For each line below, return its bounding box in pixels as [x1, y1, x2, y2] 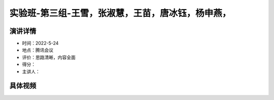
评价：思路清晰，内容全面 [22, 54, 76, 60]
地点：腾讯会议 [22, 47, 53, 53]
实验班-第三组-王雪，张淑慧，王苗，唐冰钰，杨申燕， [9, 8, 231, 19]
